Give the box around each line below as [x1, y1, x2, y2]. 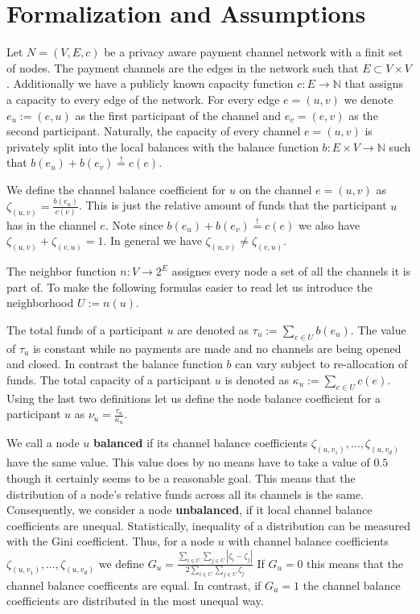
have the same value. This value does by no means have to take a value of [6, 454, 370, 471]
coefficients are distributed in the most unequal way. [6, 592, 264, 609]
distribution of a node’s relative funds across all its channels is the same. [6, 485, 364, 502]
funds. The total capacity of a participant [6, 371, 212, 388]
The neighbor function [6, 263, 117, 280]
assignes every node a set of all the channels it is [171, 263, 411, 280]
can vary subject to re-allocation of [235, 355, 408, 372]
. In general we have [103, 232, 202, 249]
